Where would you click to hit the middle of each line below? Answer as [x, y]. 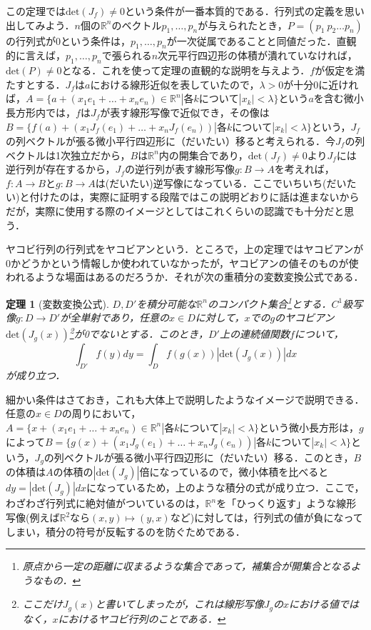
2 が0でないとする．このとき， [139, 333]
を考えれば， [304, 169]
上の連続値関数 [254, 334]
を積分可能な [167, 303]
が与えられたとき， [243, 25]
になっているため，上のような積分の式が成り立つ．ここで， [225, 487]
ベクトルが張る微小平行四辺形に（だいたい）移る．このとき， [209, 457]
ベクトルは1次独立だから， [68, 155]
